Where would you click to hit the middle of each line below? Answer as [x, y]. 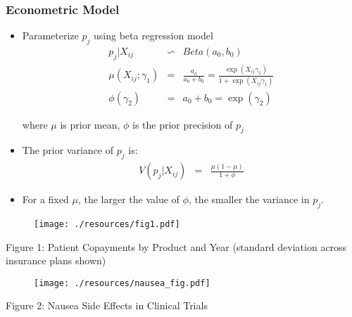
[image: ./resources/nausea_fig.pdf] [122, 283]
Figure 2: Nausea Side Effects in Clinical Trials [107, 305]
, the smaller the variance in [249, 199]
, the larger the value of [128, 199]
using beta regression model [153, 35]
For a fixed [45, 199]
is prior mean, [90, 124]
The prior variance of [68, 150]
